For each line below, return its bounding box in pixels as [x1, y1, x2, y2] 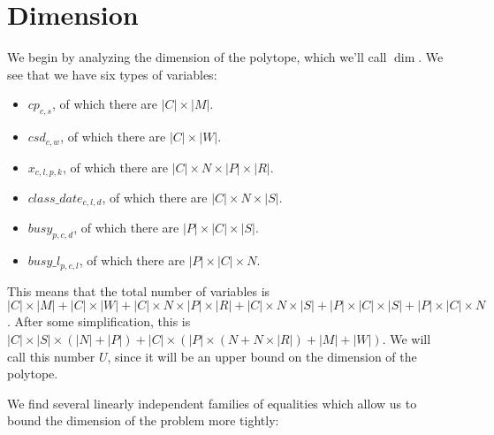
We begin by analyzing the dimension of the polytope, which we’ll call [7, 48, 387, 66]
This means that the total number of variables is [7, 281, 270, 300]
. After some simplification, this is [7, 312, 191, 331]
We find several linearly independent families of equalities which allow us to [7, 393, 417, 412]
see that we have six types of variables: [7, 65, 217, 83]
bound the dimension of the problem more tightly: [7, 411, 279, 430]
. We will [382, 329, 431, 347]
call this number [7, 347, 95, 365]
